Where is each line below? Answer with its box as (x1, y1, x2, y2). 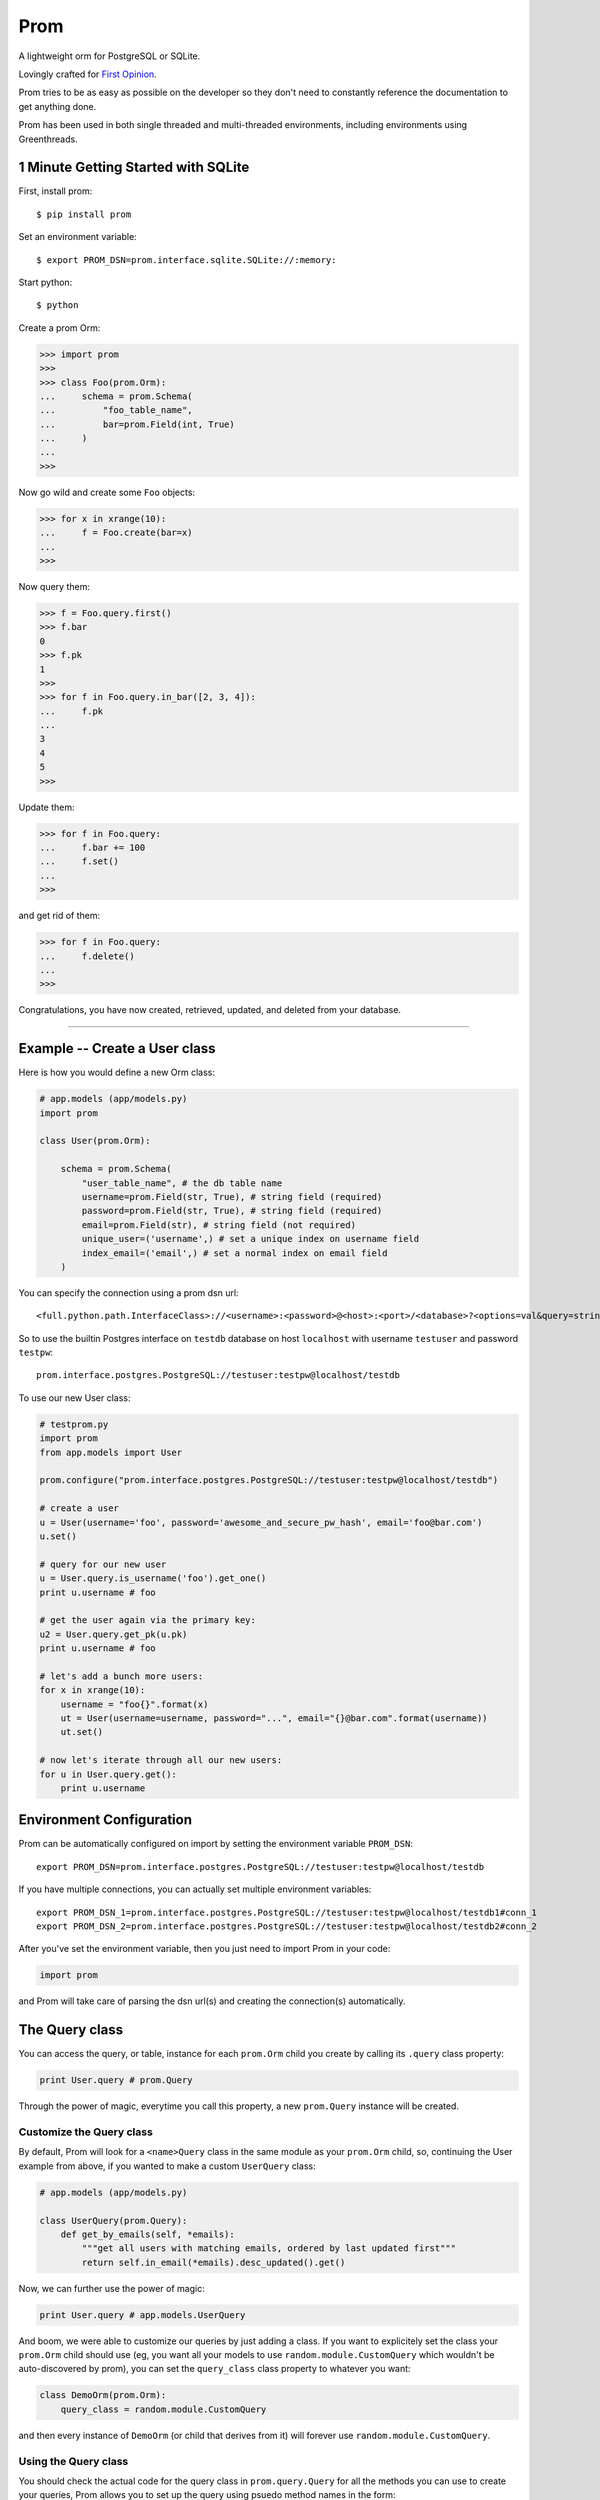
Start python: (18, 276, 73, 288)
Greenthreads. (18, 133, 79, 145)
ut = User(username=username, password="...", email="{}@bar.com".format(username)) (60, 1713, 489, 1724)
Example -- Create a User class (18, 1040, 216, 1057)
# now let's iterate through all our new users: (39, 1755, 283, 1766)
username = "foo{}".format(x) (60, 1698, 209, 1710)
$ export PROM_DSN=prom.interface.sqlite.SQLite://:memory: (36, 254, 337, 265)
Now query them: (18, 580, 90, 592)
